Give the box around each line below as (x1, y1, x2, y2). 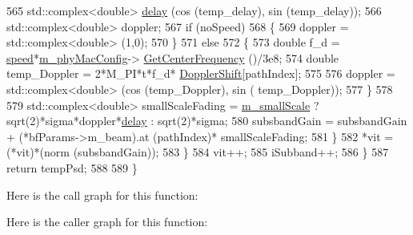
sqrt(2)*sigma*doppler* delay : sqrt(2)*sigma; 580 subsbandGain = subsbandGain (6, 112, 407, 129)
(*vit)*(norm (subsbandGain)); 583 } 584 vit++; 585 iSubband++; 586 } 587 (6, 144, 389, 160)
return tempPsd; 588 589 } (6, 159, 138, 176)
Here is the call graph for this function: (6, 186, 198, 203)
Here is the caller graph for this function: (6, 213, 208, 230)
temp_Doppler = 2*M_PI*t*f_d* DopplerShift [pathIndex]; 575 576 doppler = (6, 65, 395, 82)
